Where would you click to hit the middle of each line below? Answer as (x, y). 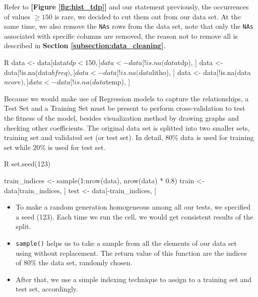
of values (17, 16)
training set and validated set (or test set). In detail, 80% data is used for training (129, 137)
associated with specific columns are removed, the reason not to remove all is (121, 36)
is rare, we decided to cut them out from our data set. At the (148, 16)
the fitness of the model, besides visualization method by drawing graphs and (122, 118)
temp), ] (118, 82)
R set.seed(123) (27, 164)
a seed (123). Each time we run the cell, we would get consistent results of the (134, 216)
